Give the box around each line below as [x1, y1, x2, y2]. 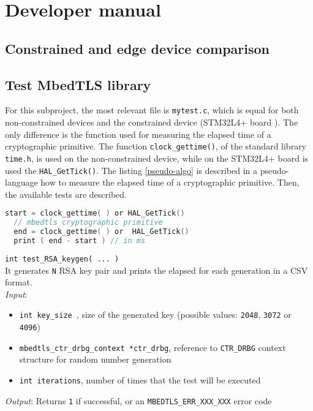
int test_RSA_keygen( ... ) [5, 254, 119, 263]
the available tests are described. [5, 187, 127, 200]
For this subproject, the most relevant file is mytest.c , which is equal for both [5, 104, 299, 116]
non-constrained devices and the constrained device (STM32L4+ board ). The [5, 116, 298, 129]
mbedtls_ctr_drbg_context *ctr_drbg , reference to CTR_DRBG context [19, 341, 286, 353]
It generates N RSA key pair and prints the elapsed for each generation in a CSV [5, 263, 308, 276]
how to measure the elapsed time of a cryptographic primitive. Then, [40, 176, 300, 189]
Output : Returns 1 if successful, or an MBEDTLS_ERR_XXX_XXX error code [5, 394, 272, 407]
